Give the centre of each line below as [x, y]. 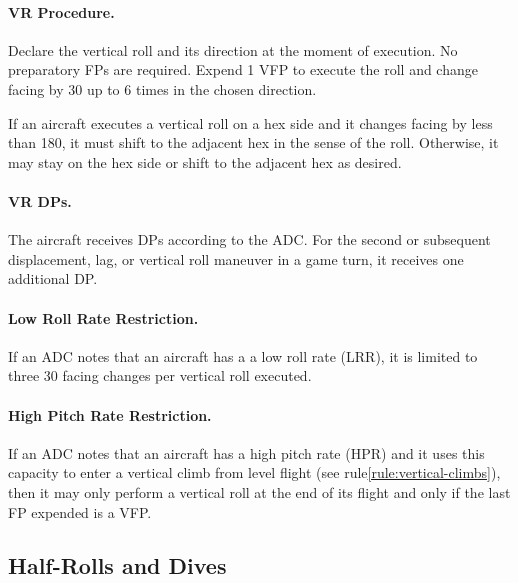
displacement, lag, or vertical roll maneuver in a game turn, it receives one [236, 258]
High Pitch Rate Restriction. [110, 414]
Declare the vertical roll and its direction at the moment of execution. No [233, 49]
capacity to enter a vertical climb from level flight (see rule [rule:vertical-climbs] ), [254, 472]
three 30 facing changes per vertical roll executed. [160, 375]
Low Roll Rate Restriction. [103, 317]
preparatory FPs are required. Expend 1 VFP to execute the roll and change [243, 69]
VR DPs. [40, 200]
